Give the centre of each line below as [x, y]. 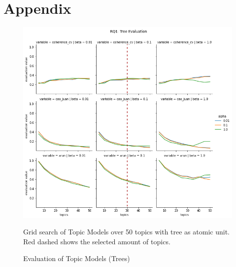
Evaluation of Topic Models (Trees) [77, 258]
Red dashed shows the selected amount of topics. [97, 241]
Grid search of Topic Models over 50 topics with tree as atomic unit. [126, 232]
